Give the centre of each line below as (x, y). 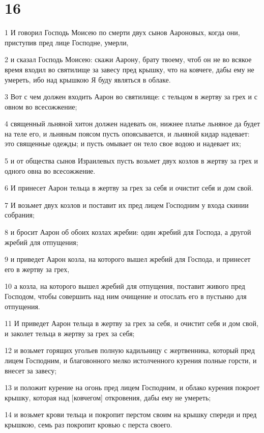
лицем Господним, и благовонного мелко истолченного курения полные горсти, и (131, 360)
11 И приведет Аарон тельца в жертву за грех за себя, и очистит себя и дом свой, (131, 323)
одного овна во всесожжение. (50, 170)
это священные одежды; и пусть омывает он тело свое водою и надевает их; (123, 143)
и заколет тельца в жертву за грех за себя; (70, 333)
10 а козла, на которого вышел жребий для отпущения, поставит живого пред (125, 286)
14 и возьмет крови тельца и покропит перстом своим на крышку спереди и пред (131, 414)
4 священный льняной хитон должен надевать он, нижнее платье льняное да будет (133, 124)
